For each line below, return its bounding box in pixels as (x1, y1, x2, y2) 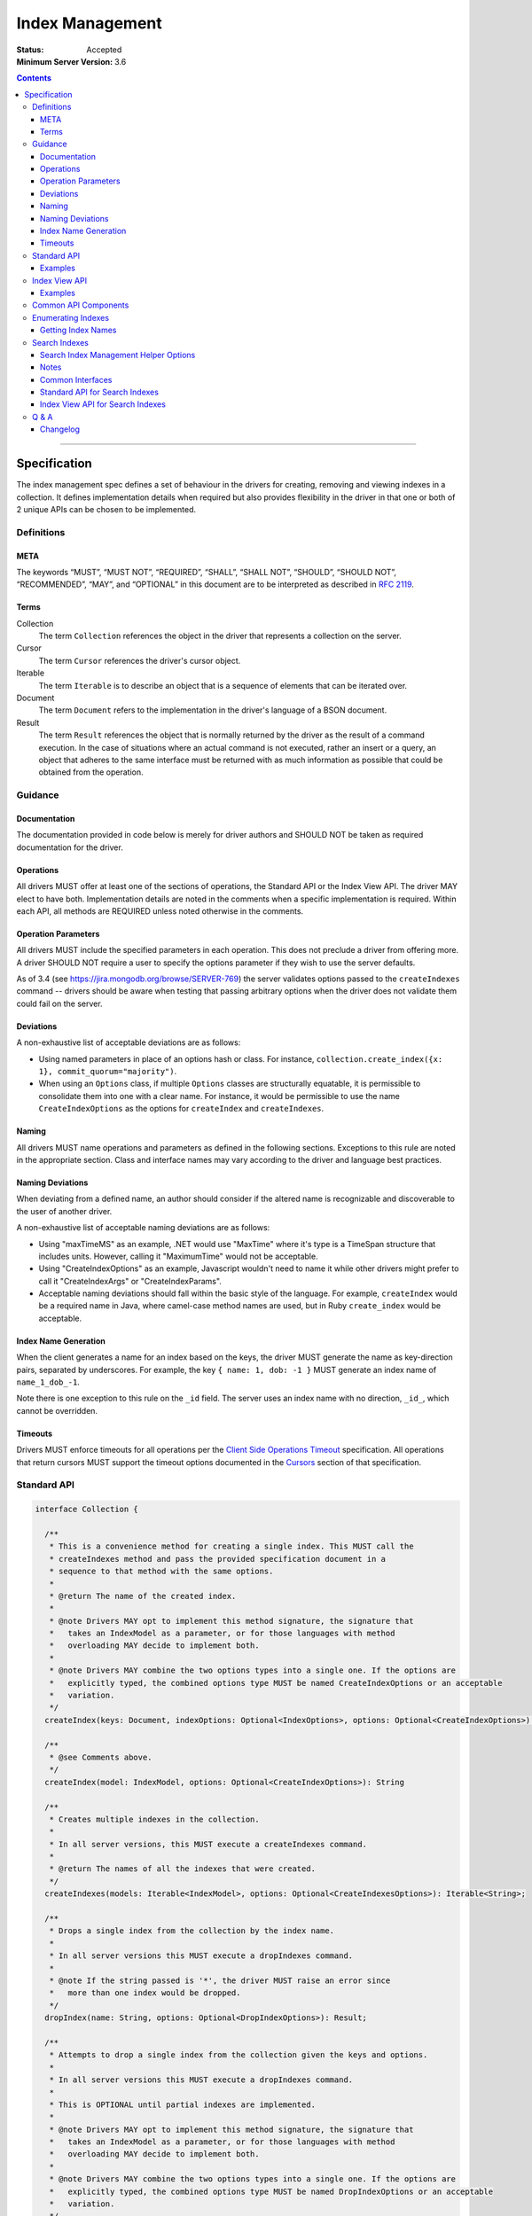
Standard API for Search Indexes (40, 386, 160, 398)
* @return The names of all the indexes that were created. (49, 1864, 317, 1874)
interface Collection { (35, 1504, 139, 1515)
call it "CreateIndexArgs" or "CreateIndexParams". (38, 1276, 222, 1286)
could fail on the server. (16, 998, 103, 1009)
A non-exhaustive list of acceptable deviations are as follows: (16, 1037, 241, 1048)
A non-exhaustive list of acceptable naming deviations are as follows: (16, 1222, 270, 1233)
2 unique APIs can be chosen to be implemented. (16, 503, 197, 514)
